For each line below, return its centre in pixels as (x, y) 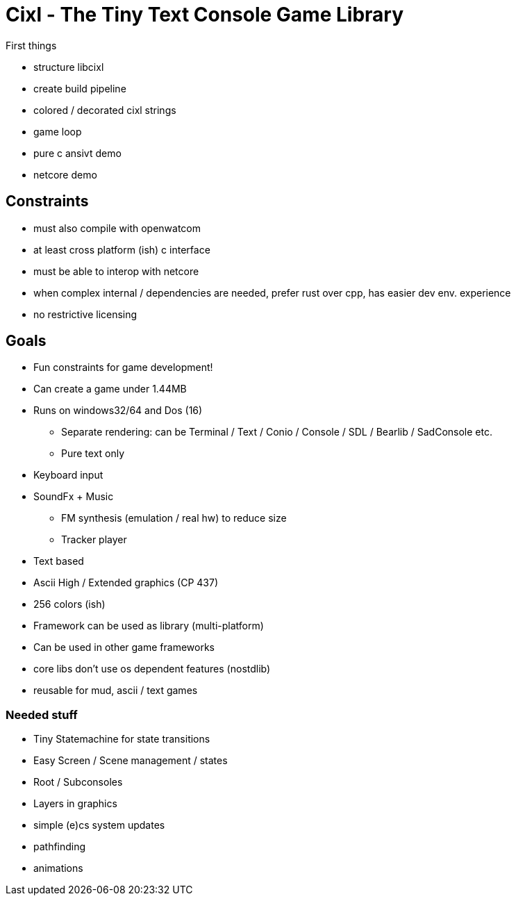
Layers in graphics (75, 804)
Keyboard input (68, 475)
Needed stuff (42, 714)
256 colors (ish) (69, 604)
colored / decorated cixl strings (105, 110)
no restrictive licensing (85, 314)
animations (58, 868)
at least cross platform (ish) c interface (122, 249)
